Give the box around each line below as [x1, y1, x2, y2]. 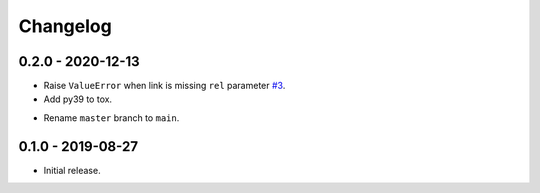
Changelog [18, 15, 112, 37]
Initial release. [43, 164, 101, 176]
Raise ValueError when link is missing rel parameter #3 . [43, 80, 286, 92]
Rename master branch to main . [43, 111, 180, 124]
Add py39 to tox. [43, 93, 113, 105]
